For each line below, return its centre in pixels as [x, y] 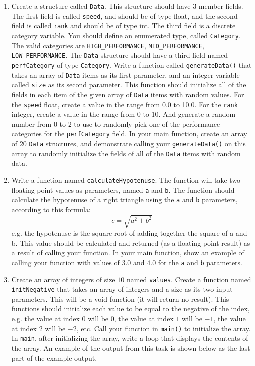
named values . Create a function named [189, 279]
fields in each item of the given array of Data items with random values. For [128, 94]
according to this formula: [51, 209]
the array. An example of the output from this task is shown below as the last [131, 347]
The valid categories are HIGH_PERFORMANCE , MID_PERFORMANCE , [108, 45]
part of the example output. [54, 357]
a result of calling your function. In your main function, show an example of [128, 252]
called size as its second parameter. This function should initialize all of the [129, 85]
